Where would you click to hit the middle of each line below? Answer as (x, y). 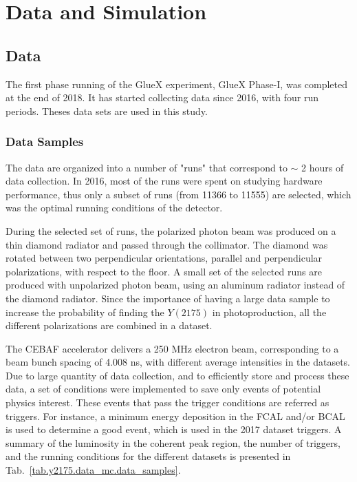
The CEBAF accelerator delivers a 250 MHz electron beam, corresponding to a (172, 348)
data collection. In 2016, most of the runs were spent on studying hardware (164, 181)
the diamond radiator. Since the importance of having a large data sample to (168, 298)
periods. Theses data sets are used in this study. (107, 111)
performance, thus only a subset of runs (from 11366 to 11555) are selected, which (178, 194)
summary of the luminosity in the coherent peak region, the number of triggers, (173, 442)
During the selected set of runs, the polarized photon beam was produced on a (171, 230)
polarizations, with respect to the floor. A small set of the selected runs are (164, 271)
